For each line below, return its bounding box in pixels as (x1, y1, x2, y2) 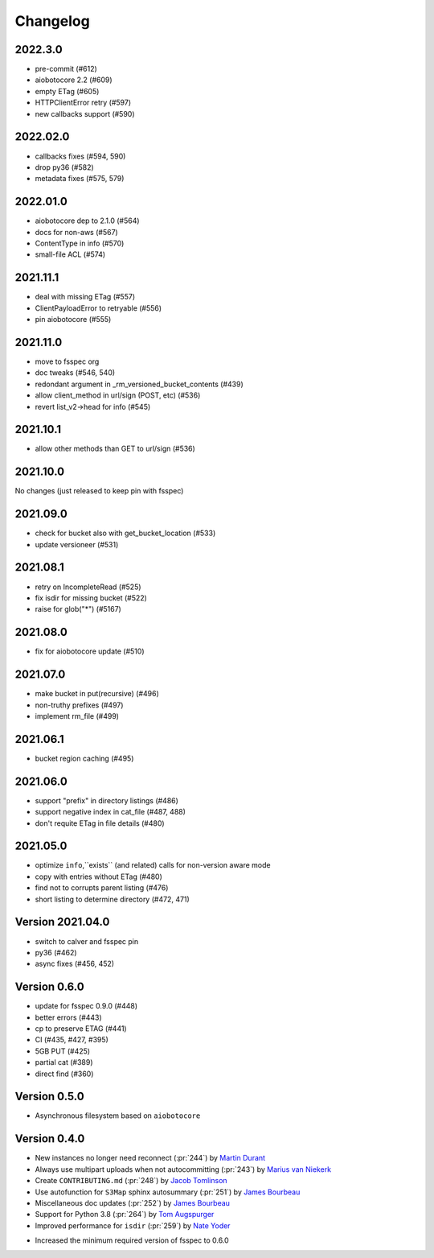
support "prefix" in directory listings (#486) (35, 795, 178, 805)
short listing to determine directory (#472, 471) (35, 894, 190, 904)
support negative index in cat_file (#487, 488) (35, 807, 186, 817)
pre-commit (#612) (35, 64, 98, 74)
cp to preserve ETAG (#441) (35, 1023, 128, 1033)
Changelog (14, 12, 90, 30)
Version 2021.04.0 (14, 915, 110, 929)
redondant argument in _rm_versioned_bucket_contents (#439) (35, 379, 244, 389)
